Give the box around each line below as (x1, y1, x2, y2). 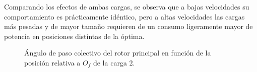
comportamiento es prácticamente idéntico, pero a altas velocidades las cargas (4, 11, 245, 21)
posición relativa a (24, 57, 81, 67)
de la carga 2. (93, 57, 135, 67)
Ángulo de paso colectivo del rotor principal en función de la (24, 47, 211, 58)
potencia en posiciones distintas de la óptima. (4, 30, 145, 41)
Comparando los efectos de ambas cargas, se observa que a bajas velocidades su (4, 1, 249, 11)
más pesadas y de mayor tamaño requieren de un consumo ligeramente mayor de (4, 21, 253, 31)
